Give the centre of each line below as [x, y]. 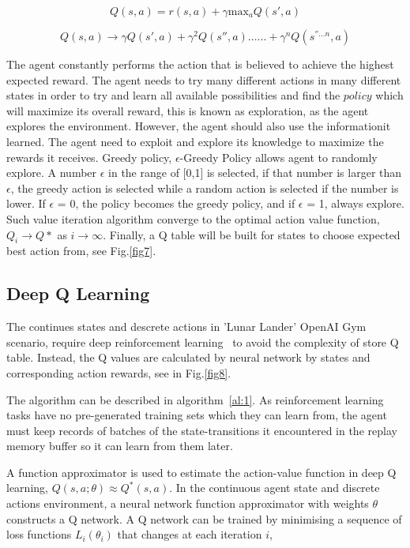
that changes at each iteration [190, 534]
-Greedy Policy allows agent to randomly [278, 157]
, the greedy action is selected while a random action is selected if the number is [205, 188]
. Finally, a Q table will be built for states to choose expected [252, 234]
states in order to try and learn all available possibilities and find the [173, 95]
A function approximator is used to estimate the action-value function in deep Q [201, 472]
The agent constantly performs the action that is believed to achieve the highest [200, 64]
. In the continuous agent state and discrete [275, 488]
